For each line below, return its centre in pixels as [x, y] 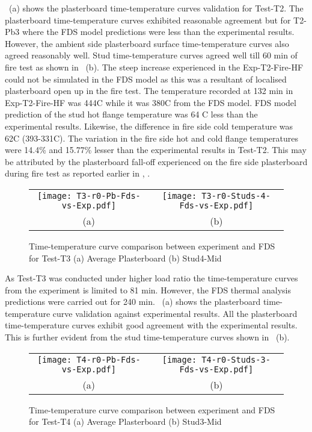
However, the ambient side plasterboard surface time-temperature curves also [147, 43]
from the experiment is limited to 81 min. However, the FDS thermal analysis [148, 290]
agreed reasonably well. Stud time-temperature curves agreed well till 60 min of [151, 55]
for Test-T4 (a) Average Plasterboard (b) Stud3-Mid [125, 421]
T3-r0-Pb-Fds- [109, 196]
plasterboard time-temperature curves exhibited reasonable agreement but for [148, 20]
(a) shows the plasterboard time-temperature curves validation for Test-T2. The [156, 8]
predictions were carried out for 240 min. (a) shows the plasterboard [133, 302]
